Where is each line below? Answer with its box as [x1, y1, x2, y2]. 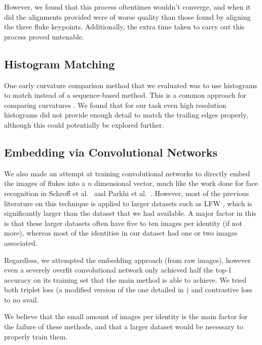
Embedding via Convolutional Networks [4, 144, 218, 160]
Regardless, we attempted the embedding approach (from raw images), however [4, 254, 251, 265]
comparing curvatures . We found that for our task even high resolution [4, 99, 227, 110]
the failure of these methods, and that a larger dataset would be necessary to [4, 321, 243, 332]
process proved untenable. [4, 31, 84, 42]
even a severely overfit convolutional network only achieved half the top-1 [4, 264, 232, 275]
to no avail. [4, 294, 39, 304]
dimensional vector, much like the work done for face [94, 178, 258, 188]
